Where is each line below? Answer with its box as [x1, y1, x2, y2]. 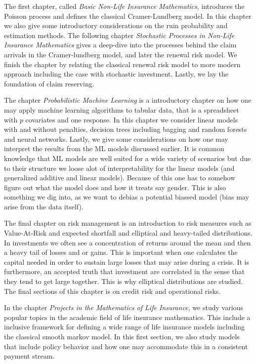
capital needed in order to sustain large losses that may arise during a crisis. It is [4, 256, 249, 267]
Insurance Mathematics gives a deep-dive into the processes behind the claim [4, 40, 237, 50]
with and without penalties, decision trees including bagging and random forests [4, 124, 247, 134]
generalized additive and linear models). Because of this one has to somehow [4, 172, 236, 183]
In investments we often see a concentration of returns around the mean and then [4, 237, 251, 247]
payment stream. [4, 351, 55, 361]
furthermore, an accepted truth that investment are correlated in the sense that [4, 266, 245, 277]
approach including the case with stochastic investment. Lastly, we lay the [4, 69, 229, 79]
